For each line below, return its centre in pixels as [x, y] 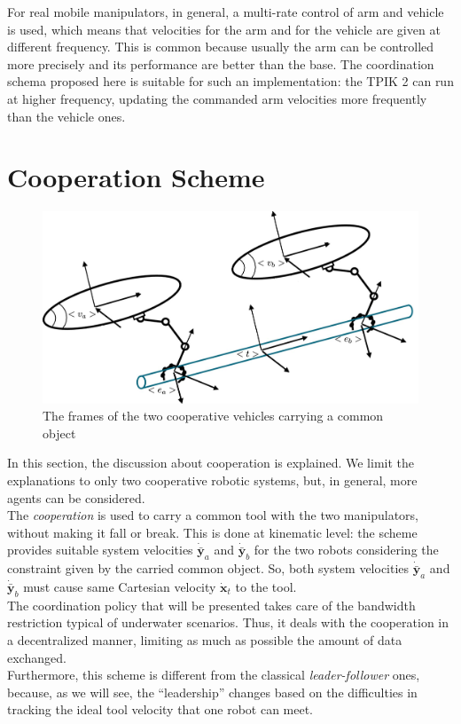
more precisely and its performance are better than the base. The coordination [221, 63]
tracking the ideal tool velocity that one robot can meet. [160, 709]
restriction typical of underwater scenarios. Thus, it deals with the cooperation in [228, 622]
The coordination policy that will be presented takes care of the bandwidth [211, 605]
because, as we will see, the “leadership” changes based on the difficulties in [212, 692]
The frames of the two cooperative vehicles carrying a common [213, 416]
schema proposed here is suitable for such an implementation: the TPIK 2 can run [230, 81]
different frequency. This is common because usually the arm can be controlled [221, 47]
